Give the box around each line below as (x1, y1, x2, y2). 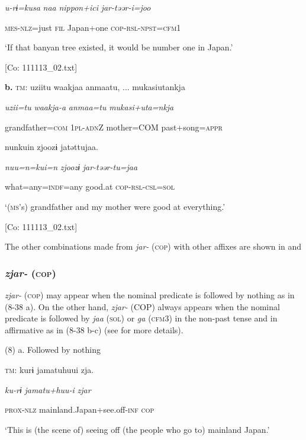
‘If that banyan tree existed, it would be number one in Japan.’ (5, 41, 233, 53)
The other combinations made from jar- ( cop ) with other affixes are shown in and (5, 240, 302, 253)
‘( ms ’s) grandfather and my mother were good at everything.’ (5, 200, 226, 212)
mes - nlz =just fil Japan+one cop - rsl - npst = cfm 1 (5, 21, 181, 33)
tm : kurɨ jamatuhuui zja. (5, 363, 94, 375)
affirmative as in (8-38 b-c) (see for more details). (5, 323, 183, 336)
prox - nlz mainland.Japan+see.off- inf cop (5, 403, 154, 416)
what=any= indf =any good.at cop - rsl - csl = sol (5, 180, 175, 193)
